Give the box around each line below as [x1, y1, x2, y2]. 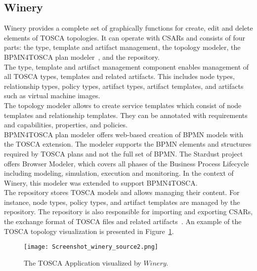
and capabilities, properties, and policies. [4, 119, 128, 130]
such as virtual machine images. [4, 90, 100, 101]
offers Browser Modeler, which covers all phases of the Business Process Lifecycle [4, 158, 249, 168]
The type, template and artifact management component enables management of [4, 61, 249, 72]
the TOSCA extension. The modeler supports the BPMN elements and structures [4, 139, 252, 149]
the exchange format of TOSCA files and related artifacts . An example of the [4, 216, 242, 227]
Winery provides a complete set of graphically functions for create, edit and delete [4, 23, 253, 33]
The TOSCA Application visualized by [24, 257, 141, 268]
